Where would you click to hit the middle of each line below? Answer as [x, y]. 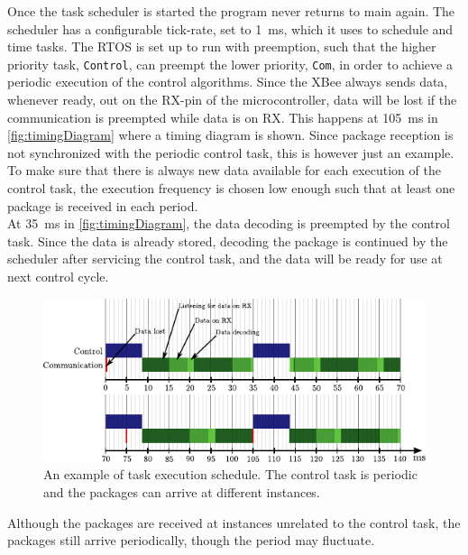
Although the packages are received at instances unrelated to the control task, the [234, 522]
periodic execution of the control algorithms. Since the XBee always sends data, [228, 82]
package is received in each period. [103, 205]
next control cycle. [58, 276]
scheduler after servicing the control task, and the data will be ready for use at [225, 259]
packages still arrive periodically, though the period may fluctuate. [191, 540]
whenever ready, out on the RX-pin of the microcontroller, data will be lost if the [232, 100]
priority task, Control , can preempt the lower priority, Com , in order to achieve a [230, 64]
